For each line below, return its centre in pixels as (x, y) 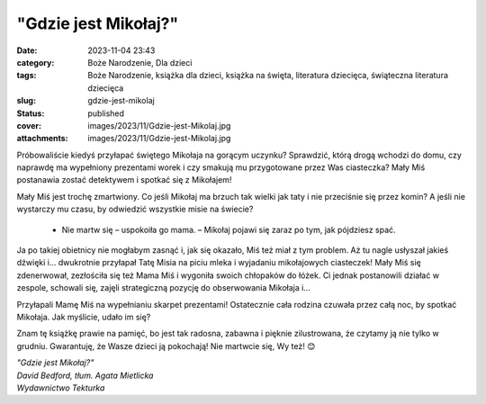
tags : (27, 76)
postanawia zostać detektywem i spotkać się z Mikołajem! (124, 180)
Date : (27, 50)
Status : (31, 113)
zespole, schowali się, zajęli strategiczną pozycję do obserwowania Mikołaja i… (163, 288)
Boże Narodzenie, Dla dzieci (140, 62)
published (106, 113)
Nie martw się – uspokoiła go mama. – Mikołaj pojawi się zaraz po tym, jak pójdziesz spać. (229, 229)
